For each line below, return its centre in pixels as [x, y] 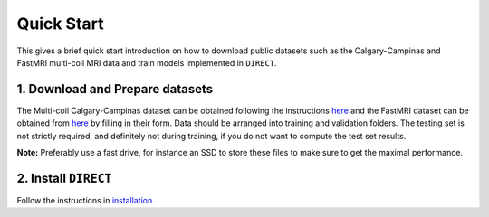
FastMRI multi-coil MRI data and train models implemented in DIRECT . [147, 62]
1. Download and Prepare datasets [115, 89]
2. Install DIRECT [64, 178]
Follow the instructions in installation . [86, 200]
